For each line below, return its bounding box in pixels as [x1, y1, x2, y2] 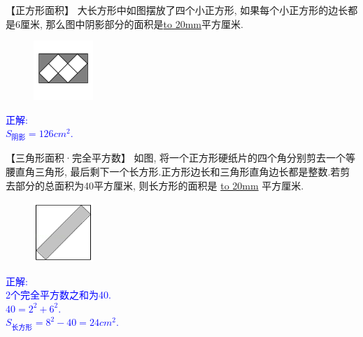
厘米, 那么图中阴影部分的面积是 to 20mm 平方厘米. [20, 16, 243, 31]
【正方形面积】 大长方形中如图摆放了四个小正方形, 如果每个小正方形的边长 [6, 3, 348, 17]
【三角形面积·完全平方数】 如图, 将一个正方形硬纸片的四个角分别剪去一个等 [6, 150, 356, 165]
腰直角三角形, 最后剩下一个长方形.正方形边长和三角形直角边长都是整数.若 [6, 164, 341, 178]
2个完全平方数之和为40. [6, 287, 111, 302]
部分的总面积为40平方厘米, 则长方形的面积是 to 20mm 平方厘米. [15, 178, 304, 192]
